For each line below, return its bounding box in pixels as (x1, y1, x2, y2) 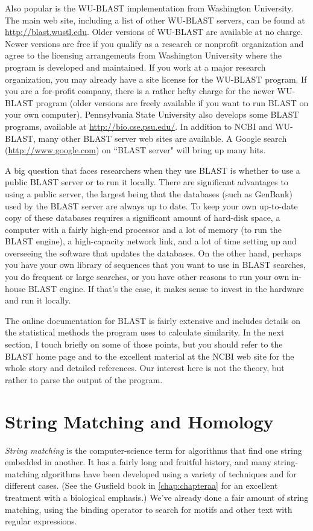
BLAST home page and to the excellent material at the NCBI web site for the (5, 349, 294, 362)
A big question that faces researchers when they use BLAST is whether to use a (5, 164, 300, 176)
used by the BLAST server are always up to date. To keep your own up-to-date (5, 199, 298, 212)
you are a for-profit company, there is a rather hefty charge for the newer (5, 84, 274, 97)
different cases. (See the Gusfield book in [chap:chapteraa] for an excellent (5, 479, 278, 492)
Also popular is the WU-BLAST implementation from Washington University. (5, 2, 294, 14)
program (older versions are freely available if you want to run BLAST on (36, 96, 309, 109)
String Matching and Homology (5, 409, 274, 433)
